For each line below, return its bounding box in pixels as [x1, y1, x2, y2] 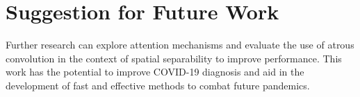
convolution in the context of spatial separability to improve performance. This [6, 51, 342, 65]
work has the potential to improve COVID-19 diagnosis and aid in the [6, 64, 304, 79]
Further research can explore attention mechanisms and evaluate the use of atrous [6, 37, 354, 52]
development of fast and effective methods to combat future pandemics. [6, 78, 310, 92]
